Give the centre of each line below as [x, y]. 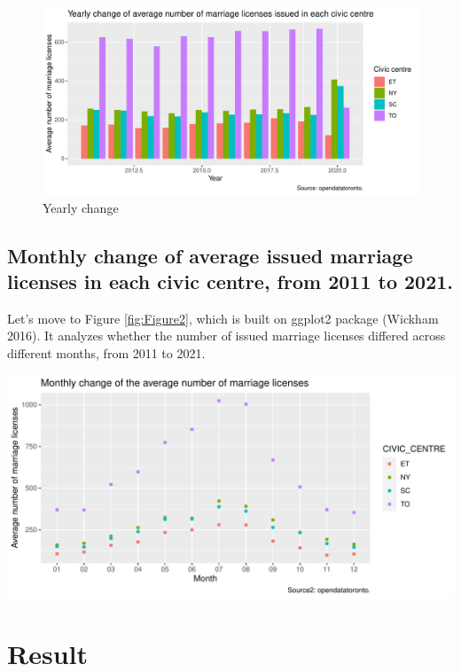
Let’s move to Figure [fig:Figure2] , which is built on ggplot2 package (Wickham [223, 318]
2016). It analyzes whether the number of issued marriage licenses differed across [227, 336]
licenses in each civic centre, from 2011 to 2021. [230, 281]
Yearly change [81, 207]
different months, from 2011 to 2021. [106, 352]
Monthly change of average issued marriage [210, 255]
